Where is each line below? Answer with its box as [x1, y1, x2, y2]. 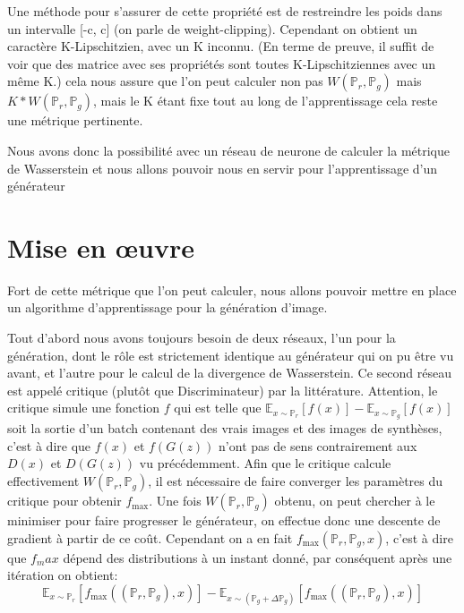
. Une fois [149, 491, 202, 510]
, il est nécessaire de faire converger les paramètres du [148, 472, 443, 490]
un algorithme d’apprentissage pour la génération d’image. [7, 298, 328, 317]
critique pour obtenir [7, 491, 122, 510]
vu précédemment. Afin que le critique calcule [139, 454, 391, 473]
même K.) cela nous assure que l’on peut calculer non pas [7, 72, 323, 90]
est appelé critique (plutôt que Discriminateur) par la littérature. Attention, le [7, 380, 438, 399]
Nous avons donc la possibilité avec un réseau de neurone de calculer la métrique [7, 140, 451, 159]
